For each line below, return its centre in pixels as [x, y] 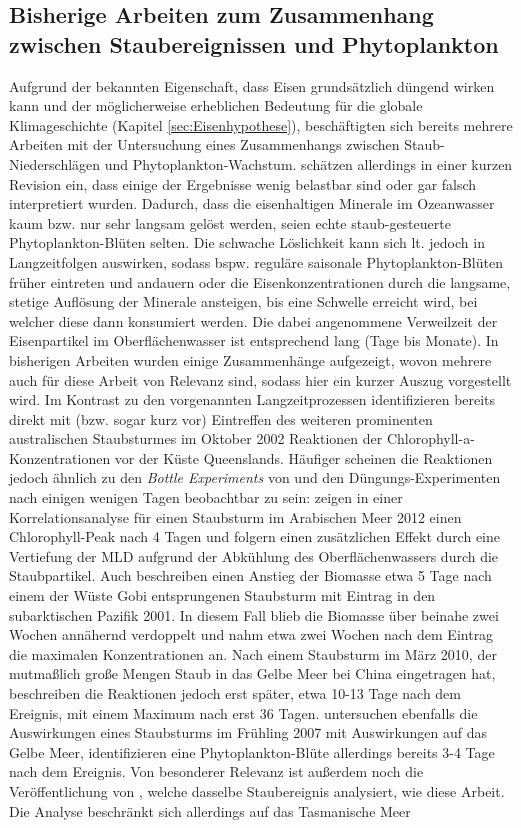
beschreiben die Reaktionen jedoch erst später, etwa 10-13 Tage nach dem [235, 693]
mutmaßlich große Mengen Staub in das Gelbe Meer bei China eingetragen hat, [252, 673]
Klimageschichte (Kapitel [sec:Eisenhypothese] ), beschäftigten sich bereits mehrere [261, 124]
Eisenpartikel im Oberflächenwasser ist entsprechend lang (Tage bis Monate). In [254, 340]
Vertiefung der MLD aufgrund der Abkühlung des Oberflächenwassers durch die [254, 555]
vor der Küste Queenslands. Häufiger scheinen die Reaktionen [303, 457]
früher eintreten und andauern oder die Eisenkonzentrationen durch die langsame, [260, 281]
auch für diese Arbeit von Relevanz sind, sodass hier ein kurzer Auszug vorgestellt [260, 379]
